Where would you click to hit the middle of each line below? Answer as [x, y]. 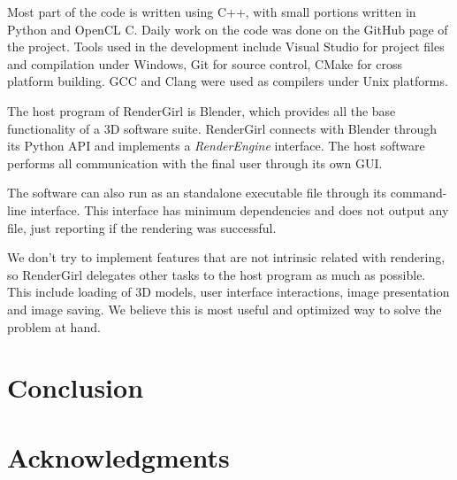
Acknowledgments [118, 457]
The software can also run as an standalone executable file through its [197, 193]
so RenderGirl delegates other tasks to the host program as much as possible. [217, 274]
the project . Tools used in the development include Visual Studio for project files [226, 46]
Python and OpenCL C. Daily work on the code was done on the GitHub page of [228, 29]
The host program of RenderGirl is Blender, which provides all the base [202, 110]
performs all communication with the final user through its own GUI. [195, 163]
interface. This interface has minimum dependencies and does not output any [240, 209]
